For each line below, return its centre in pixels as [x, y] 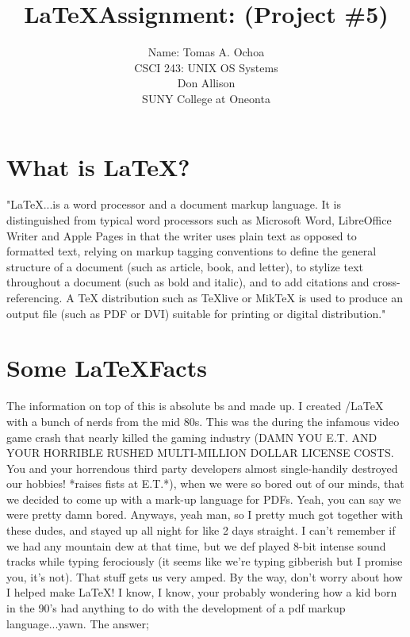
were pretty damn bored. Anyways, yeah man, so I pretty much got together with [205, 514]
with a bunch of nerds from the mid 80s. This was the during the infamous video [203, 421]
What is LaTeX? [98, 166]
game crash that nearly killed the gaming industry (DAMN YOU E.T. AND [192, 437]
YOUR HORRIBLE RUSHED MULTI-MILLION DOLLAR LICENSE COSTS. [200, 453]
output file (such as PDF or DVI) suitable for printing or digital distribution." [196, 313]
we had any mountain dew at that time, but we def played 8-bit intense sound [196, 545]
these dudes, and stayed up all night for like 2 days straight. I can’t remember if [201, 530]
